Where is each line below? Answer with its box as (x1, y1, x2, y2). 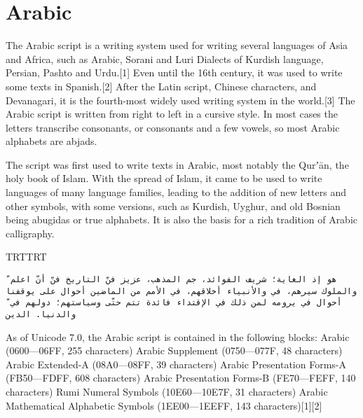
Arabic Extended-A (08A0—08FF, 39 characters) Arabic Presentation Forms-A (6, 356, 346, 371)
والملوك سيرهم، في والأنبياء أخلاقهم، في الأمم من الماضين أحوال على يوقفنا (6, 286, 357, 296)
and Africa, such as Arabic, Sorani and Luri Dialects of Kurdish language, (6, 51, 324, 66)
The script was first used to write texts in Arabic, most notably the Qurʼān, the (6, 157, 349, 172)
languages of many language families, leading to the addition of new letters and (6, 185, 347, 200)
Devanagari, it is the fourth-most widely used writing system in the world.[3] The (6, 92, 355, 107)
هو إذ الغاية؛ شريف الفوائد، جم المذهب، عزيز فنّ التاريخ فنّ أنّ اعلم (11, 274, 337, 285)
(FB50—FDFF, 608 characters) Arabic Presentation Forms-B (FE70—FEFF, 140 (6, 370, 356, 385)
